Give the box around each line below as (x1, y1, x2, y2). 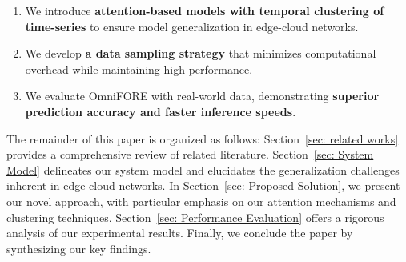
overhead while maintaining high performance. (25, 60, 253, 77)
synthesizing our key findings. (6, 240, 151, 256)
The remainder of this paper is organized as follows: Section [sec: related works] (6, 130, 399, 147)
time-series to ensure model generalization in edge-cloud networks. (25, 18, 359, 34)
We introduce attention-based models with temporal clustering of (25, 2, 384, 18)
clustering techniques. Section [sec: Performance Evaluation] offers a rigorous (6, 208, 384, 225)
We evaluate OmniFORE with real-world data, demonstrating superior (25, 87, 380, 104)
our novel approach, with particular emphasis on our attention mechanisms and (6, 192, 396, 209)
